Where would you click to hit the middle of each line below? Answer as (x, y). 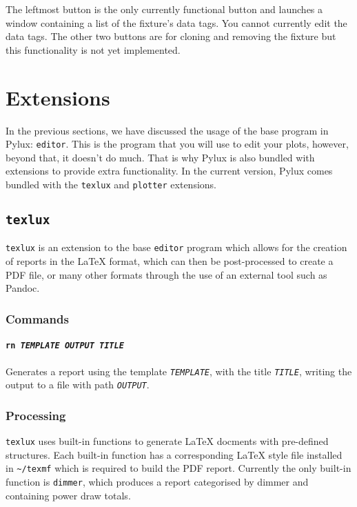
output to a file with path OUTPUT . (78, 385)
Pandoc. (23, 288)
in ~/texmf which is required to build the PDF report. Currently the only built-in (178, 468)
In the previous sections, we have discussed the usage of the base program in (167, 130)
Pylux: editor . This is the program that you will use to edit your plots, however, (177, 144)
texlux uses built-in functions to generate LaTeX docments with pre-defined (167, 441)
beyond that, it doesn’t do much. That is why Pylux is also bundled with (160, 157)
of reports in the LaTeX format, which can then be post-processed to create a (170, 261)
